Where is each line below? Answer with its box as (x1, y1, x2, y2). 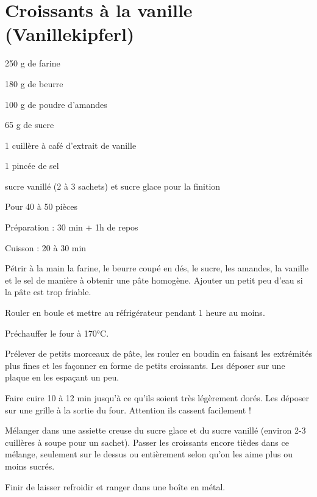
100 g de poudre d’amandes (5, 98, 107, 110)
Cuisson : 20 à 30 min (5, 241, 87, 254)
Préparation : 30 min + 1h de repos (5, 221, 138, 234)
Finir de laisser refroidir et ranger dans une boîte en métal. (5, 480, 226, 493)
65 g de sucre (5, 118, 54, 131)
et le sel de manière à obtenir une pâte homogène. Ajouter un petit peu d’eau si (5, 273, 303, 286)
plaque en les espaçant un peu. (5, 371, 119, 384)
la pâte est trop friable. (5, 285, 91, 298)
